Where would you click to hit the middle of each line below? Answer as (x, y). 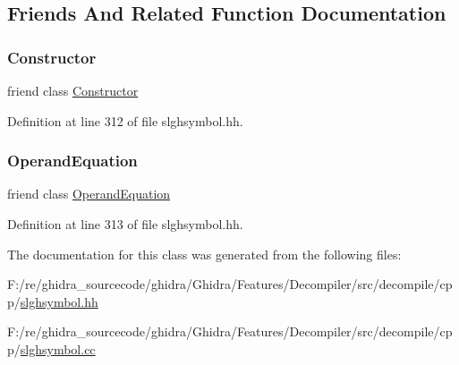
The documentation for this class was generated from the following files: (204, 254)
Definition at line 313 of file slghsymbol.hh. (125, 224)
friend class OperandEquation (89, 194)
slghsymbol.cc (58, 348)
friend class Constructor (73, 90)
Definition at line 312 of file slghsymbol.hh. (125, 120)
